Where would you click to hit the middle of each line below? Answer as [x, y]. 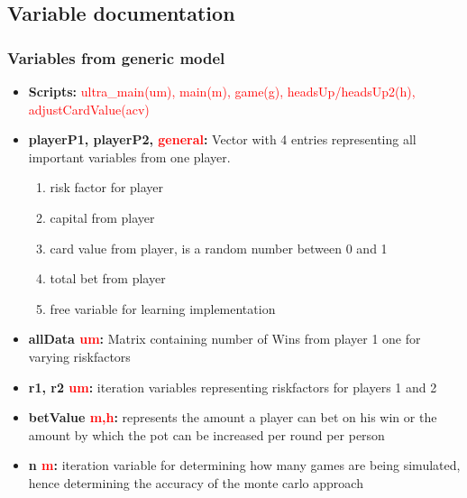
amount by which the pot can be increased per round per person [206, 434]
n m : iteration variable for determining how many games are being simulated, [244, 465]
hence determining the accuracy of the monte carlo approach [196, 482]
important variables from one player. [129, 157]
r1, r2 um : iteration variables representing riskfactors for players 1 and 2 [233, 387]
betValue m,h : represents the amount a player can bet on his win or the [233, 417]
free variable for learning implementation [163, 308]
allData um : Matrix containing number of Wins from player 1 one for [224, 339]
